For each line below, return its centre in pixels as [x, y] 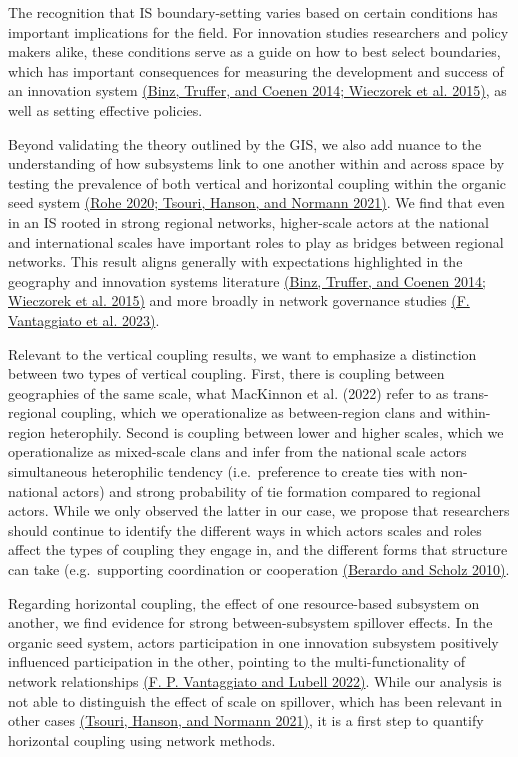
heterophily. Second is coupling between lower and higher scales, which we [277, 431]
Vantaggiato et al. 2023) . [84, 319]
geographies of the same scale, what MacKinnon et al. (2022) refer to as [228, 392]
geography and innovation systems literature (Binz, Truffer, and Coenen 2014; [247, 280]
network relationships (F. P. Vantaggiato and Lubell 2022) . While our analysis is [255, 681]
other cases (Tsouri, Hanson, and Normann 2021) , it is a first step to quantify [246, 720]
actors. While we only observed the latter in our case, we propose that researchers [259, 510]
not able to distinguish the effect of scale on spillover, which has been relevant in [255, 700]
